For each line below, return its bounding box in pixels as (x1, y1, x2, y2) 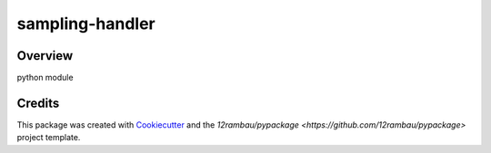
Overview (16, 48, 74, 63)
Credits (16, 95, 60, 110)
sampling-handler (16, 14, 155, 33)
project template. (16, 132, 81, 143)
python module (16, 72, 74, 83)
